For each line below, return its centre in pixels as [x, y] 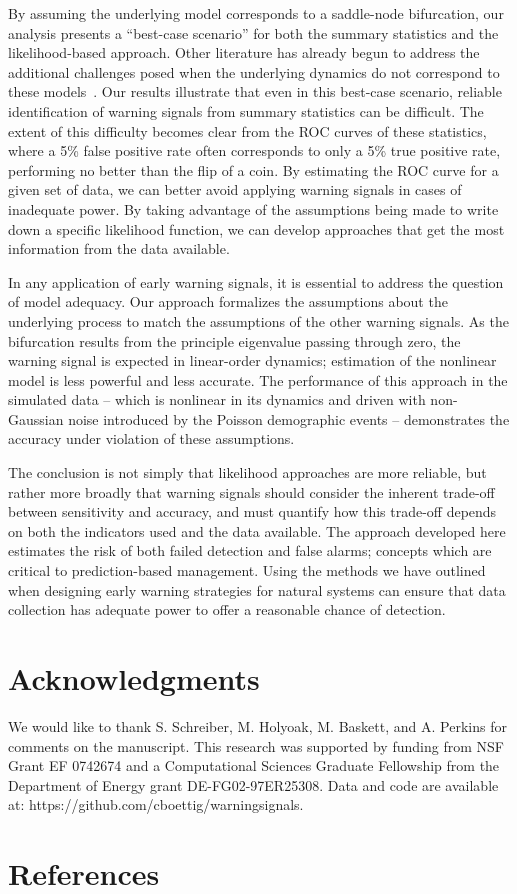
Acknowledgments [134, 678]
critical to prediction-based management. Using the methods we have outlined [247, 570]
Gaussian [36, 418]
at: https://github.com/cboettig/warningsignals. [156, 804]
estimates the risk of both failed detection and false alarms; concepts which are [250, 550]
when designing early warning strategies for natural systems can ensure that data [257, 589]
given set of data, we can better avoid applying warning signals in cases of [235, 189]
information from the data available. [119, 248]
